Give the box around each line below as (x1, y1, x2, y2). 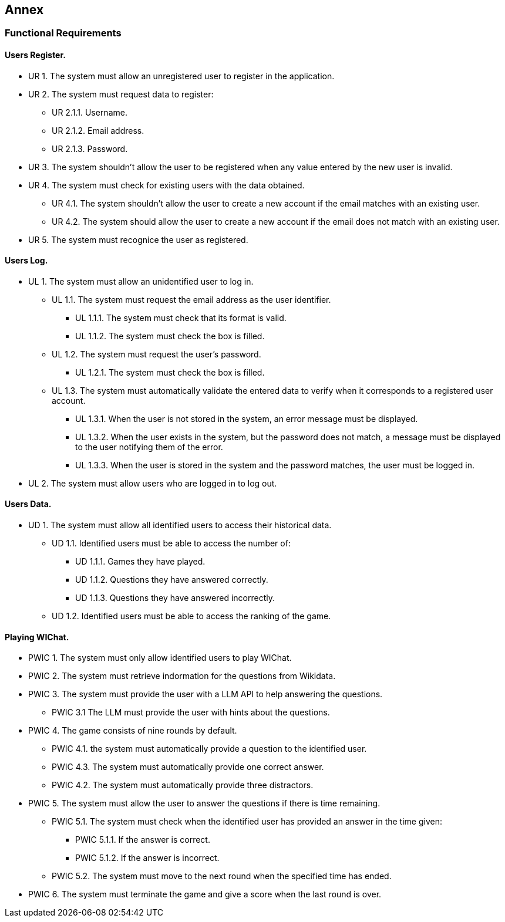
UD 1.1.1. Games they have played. (75, 556, 206, 567)
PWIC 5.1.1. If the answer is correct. (75, 835, 210, 845)
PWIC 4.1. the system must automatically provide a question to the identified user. (52, 744, 367, 754)
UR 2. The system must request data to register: (28, 89, 214, 99)
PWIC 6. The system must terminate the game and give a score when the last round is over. (28, 889, 382, 900)
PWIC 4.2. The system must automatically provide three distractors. (52, 780, 314, 791)
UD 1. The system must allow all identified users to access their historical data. (28, 520, 332, 531)
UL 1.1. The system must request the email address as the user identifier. (52, 294, 331, 305)
